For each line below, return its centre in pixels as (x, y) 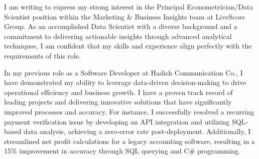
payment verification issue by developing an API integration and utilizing (117, 121)
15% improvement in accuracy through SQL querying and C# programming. (122, 151)
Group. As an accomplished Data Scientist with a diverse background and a (121, 26)
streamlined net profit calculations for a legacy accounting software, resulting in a (129, 141)
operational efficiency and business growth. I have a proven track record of (118, 92)
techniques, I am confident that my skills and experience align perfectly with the (128, 46)
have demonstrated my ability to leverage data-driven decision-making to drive (125, 82)
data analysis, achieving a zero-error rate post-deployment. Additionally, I (137, 131)
